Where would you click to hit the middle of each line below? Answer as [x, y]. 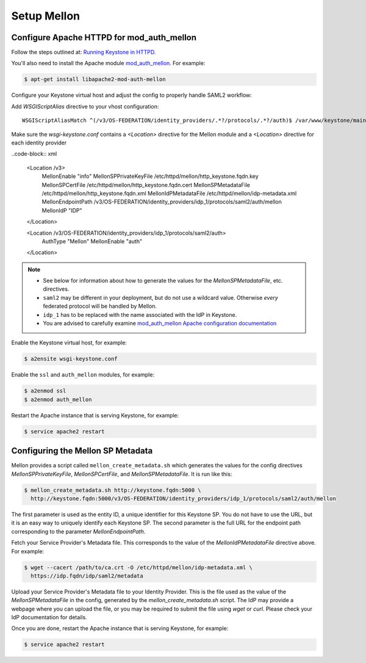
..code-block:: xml [34, 154]
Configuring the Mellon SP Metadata [82, 451]
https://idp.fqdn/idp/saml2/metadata [87, 576]
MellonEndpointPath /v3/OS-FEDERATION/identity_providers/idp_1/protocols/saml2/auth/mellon [162, 202]
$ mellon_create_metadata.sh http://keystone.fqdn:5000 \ [113, 490]
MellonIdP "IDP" [62, 210]
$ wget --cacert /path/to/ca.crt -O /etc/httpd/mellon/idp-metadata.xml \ [138, 567]
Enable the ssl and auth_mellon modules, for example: [83, 375]
